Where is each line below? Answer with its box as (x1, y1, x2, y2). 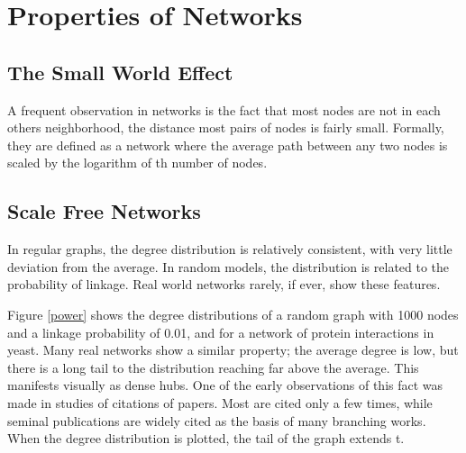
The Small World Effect (7, 58, 233, 86)
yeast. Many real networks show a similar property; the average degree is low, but (7, 340, 459, 359)
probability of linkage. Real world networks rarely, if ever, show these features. (7, 275, 441, 294)
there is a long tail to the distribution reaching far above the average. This (7, 358, 419, 376)
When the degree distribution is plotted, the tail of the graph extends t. (7, 429, 405, 448)
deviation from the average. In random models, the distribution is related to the (7, 257, 450, 276)
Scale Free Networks (7, 197, 201, 225)
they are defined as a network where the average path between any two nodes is (7, 135, 448, 154)
